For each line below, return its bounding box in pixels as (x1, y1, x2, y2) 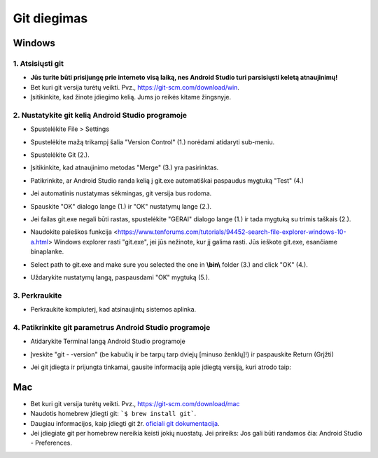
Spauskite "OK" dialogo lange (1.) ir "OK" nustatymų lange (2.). (30, 202, 211, 210)
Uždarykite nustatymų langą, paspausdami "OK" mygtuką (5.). (30, 273, 210, 282)
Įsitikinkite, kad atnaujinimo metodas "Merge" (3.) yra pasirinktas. (30, 163, 219, 172)
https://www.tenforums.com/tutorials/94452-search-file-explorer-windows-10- (117, 228, 346, 236)
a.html (30, 237, 49, 246)
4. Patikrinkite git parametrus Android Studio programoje (13, 322, 211, 332)
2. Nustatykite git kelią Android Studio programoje (13, 110, 188, 120)
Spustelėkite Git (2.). (30, 151, 90, 159)
